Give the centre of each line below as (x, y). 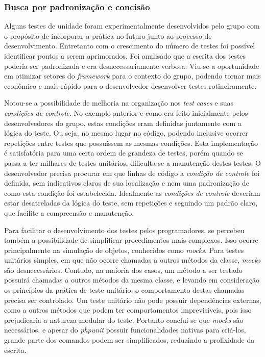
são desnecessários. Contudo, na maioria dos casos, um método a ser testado (123, 270)
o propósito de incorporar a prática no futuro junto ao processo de (108, 35)
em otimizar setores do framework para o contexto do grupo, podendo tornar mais (132, 76)
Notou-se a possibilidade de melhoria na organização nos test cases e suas (119, 103)
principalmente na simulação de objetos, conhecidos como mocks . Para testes (124, 250)
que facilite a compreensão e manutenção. (69, 212)
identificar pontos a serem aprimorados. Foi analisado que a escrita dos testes (125, 56)
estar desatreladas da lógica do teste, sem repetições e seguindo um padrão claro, (131, 203)
